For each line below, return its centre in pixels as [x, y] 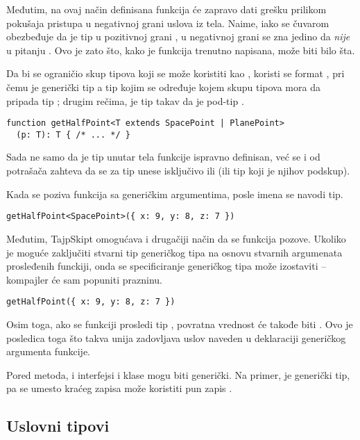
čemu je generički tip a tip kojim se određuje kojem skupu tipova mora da [163, 87]
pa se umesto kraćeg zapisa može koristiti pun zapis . [119, 388]
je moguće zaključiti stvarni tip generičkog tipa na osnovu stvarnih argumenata [174, 252]
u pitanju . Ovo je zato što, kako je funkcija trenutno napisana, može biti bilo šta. [181, 50]
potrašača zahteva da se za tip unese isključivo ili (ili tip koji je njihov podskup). [178, 171]
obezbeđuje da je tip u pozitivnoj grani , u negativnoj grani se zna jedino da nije [178, 36]
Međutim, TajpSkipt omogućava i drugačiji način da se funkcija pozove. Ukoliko [176, 238]
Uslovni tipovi [58, 426]
